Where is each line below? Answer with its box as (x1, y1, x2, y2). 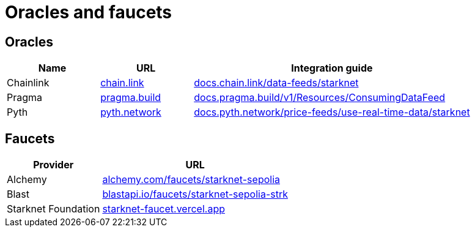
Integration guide (291, 62, 373, 75)
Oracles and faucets (5, 2, 172, 23)
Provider (33, 159, 74, 171)
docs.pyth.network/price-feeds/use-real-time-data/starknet (194, 106, 470, 119)
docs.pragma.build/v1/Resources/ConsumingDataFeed (194, 91, 446, 104)
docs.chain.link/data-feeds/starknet (194, 77, 359, 89)
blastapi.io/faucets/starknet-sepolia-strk (102, 188, 289, 201)
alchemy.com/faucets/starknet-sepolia (102, 173, 281, 186)
